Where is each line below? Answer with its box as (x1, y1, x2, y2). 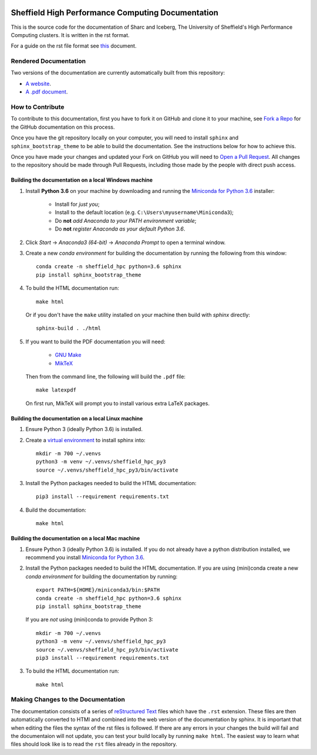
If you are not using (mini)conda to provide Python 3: (25, 616, 154, 623)
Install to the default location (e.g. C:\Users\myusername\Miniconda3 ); (55, 209, 234, 216)
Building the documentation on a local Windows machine (11, 176, 153, 183)
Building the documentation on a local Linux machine (11, 415, 143, 422)
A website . (25, 80, 51, 87)
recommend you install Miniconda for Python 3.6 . (25, 554, 145, 561)
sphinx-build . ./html (36, 325, 102, 332)
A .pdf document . (25, 88, 68, 95)
